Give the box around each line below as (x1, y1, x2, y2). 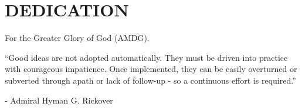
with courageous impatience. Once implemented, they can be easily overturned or (5, 63, 297, 75)
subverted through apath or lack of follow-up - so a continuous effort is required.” (5, 74, 296, 86)
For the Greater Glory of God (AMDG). (5, 32, 150, 44)
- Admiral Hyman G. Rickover (5, 94, 113, 106)
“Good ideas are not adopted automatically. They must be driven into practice (5, 51, 288, 63)
